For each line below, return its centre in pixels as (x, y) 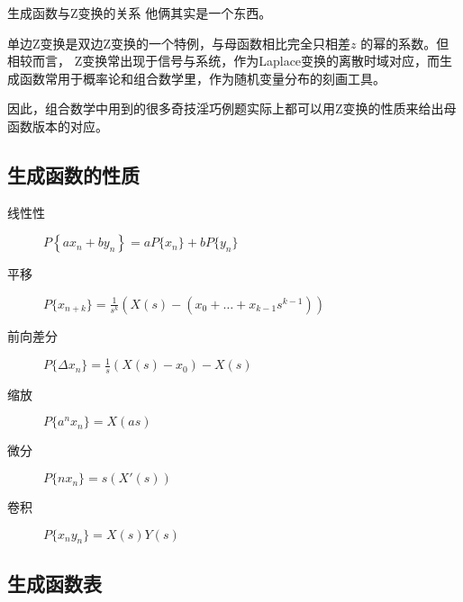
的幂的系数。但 (405, 43)
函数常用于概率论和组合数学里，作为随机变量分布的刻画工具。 (202, 78)
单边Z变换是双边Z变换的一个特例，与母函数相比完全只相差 (179, 43)
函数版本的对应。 (58, 126)
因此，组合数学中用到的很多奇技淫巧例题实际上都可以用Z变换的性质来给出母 (232, 108)
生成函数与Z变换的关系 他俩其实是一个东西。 (140, 13)
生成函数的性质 (73, 174)
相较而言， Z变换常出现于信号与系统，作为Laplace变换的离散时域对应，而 (224, 61)
